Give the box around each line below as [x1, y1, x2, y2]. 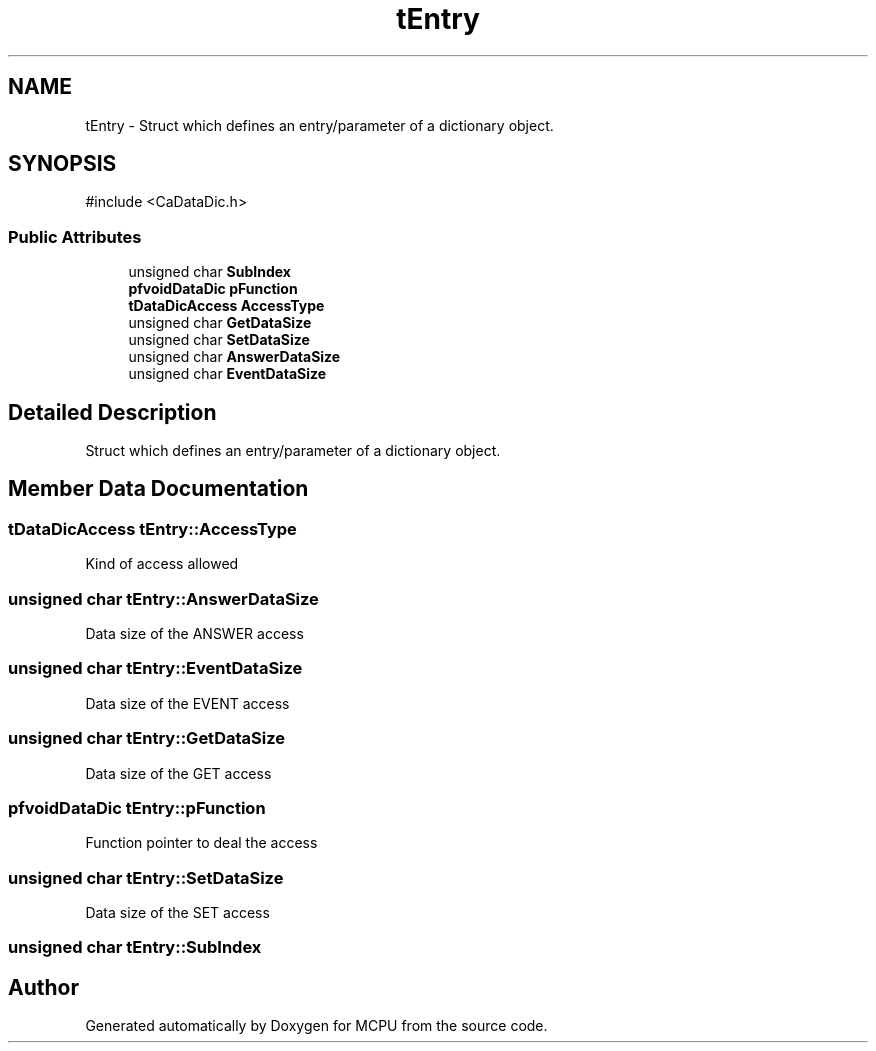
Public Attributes [8, 226, 142, 247]
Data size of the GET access [85, 764, 272, 782]
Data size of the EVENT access [85, 694, 290, 712]
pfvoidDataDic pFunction [128, 280, 298, 298]
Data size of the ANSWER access [85, 625, 304, 642]
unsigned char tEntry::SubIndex [8, 937, 262, 958]
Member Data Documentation [8, 476, 309, 502]
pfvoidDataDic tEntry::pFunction [8, 797, 266, 818]
